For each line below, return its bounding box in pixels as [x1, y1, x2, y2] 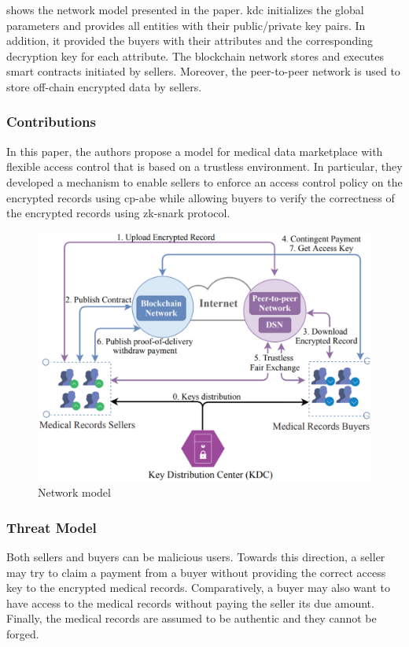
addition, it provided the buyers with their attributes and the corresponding [6, 32, 374, 49]
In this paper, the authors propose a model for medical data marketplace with [6, 142, 383, 159]
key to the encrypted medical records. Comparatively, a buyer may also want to [6, 579, 390, 596]
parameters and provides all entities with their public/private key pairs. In [6, 17, 366, 33]
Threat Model [6, 517, 97, 537]
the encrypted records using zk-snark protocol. [6, 205, 230, 221]
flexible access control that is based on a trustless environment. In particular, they [6, 158, 403, 175]
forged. [6, 625, 39, 641]
